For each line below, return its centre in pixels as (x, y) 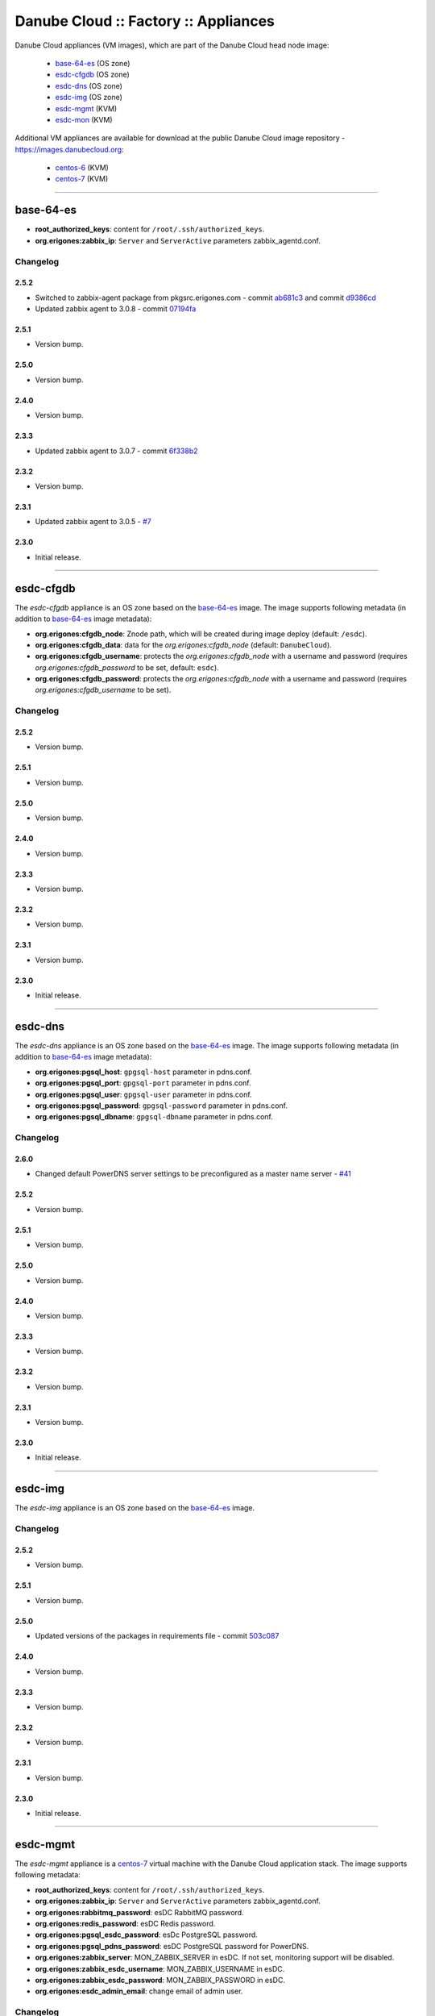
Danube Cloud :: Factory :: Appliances (145, 21)
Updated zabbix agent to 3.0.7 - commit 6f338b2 (116, 451)
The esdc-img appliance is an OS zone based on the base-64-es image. (135, 1508)
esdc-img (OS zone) (89, 98)
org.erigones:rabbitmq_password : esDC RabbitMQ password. (140, 1912)
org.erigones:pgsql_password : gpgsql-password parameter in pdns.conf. (161, 1106)
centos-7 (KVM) (82, 179)
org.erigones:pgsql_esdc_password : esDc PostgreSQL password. (146, 1935)
